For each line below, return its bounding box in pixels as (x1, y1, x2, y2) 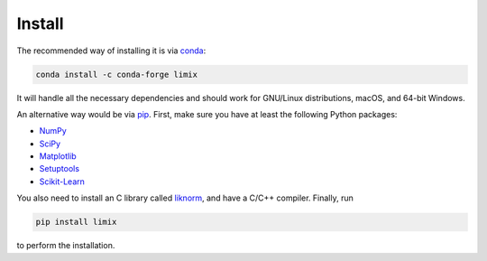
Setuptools (39, 163, 80, 174)
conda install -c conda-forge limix (35, 69, 198, 79)
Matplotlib (39, 151, 77, 162)
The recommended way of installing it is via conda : (16, 45, 207, 56)
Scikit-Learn (39, 176, 86, 187)
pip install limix (35, 217, 117, 228)
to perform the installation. (16, 240, 115, 251)
